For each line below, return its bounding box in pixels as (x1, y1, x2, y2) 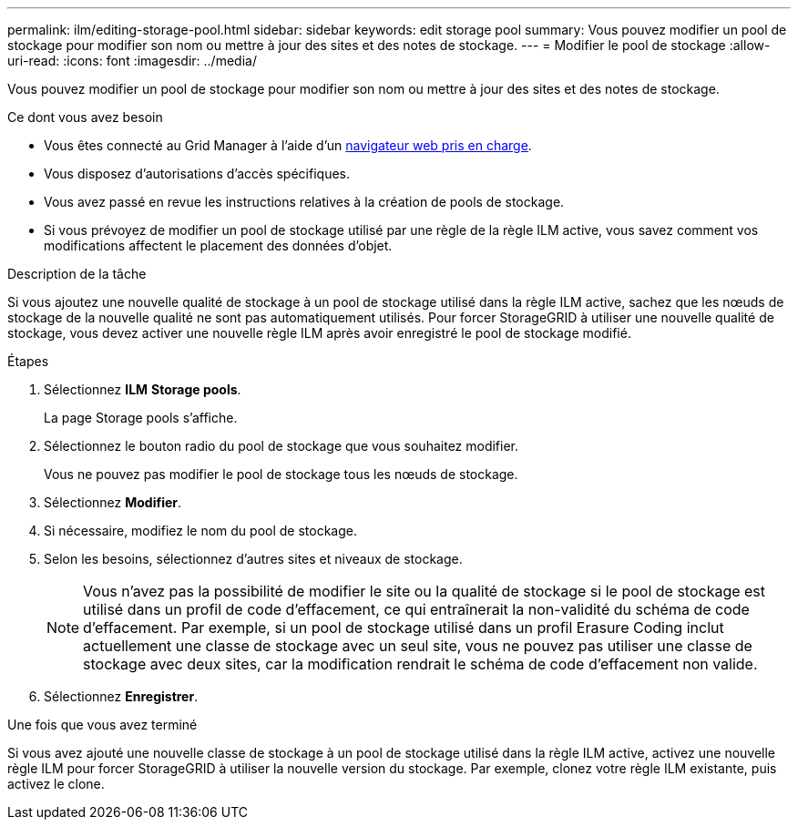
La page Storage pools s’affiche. (44, 410, 238, 425)
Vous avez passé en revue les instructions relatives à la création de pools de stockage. (44, 194, 565, 209)
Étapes (7, 353, 49, 369)
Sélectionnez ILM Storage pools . (44, 382, 241, 397)
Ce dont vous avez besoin (7, 109, 163, 125)
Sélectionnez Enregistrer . (44, 689, 199, 704)
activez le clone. (7, 776, 105, 791)
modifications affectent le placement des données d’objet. (44, 238, 393, 253)
